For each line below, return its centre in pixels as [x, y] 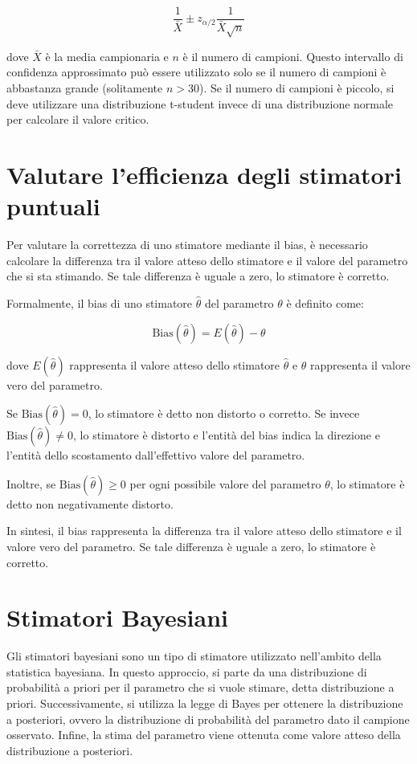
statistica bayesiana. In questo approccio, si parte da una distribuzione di [187, 671]
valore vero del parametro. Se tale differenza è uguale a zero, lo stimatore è [191, 546]
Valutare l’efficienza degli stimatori [204, 175]
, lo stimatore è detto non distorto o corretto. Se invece [224, 413]
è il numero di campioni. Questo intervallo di [293, 56]
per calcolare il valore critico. [78, 119]
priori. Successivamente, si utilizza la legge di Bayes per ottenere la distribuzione [205, 703]
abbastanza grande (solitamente [85, 88]
